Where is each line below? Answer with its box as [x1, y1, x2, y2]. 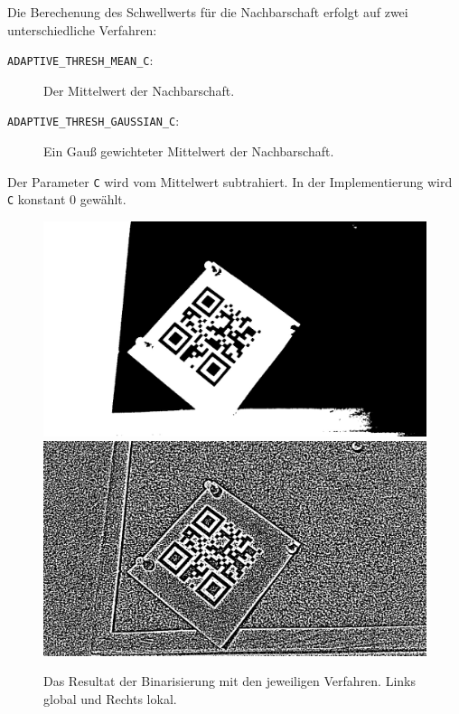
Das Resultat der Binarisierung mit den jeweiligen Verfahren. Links [43, 672, 416, 691]
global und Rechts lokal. [43, 689, 177, 708]
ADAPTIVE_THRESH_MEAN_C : [7, 51, 154, 70]
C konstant [7, 190, 66, 209]
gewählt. [80, 190, 126, 209]
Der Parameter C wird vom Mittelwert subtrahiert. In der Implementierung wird [7, 172, 453, 191]
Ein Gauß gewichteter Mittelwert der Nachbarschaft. [43, 142, 334, 161]
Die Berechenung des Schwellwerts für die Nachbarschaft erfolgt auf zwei [7, 3, 408, 21]
